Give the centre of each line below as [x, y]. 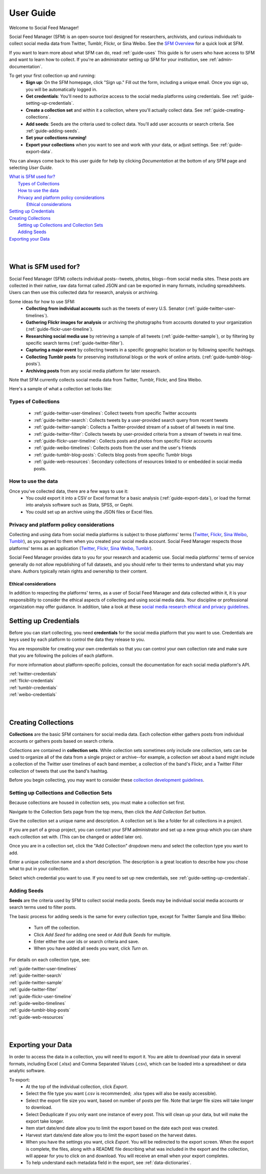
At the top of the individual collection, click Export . [77, 1087]
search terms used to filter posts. [43, 907]
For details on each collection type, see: [50, 960]
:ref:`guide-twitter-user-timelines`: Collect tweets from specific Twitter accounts [115, 413]
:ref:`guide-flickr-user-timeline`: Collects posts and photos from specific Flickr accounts [123, 441]
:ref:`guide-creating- [225, 110]
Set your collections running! [56, 138]
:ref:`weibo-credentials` [33, 695]
